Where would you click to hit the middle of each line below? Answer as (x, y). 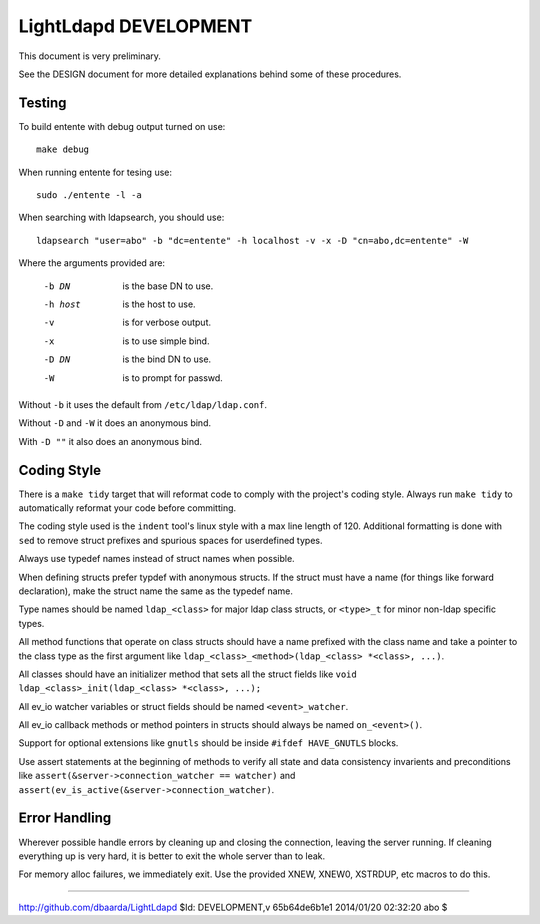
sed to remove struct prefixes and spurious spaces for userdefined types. (170, 540)
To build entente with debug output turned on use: (122, 126)
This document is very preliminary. (90, 56)
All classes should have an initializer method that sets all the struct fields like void (187, 674)
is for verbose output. (167, 322)
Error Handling (65, 818)
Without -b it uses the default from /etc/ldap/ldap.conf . (143, 404)
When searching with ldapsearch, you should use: (121, 217)
